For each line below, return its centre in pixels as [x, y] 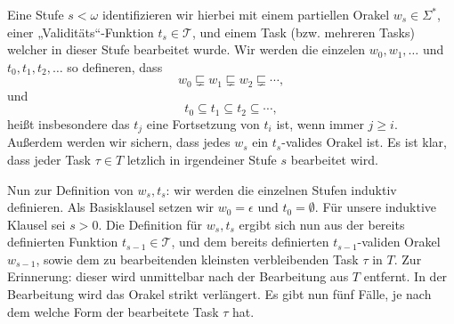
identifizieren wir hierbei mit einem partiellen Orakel [246, 14]
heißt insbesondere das [69, 123]
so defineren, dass [115, 66]
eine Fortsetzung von [203, 123]
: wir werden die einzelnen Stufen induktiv [281, 189]
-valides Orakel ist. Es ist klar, [364, 142]
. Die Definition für [150, 224]
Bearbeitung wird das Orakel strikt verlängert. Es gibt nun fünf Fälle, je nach [219, 294]
